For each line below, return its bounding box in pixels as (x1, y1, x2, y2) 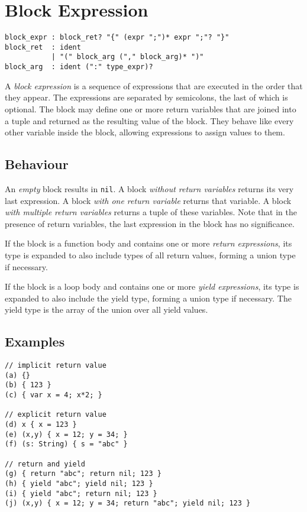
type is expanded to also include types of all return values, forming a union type (5, 248, 296, 261)
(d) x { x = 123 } (5, 420, 77, 429)
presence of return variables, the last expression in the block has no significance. (5, 217, 295, 229)
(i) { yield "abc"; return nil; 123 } (5, 489, 157, 498)
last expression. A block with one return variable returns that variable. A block (5, 194, 292, 206)
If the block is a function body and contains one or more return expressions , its (5, 237, 292, 249)
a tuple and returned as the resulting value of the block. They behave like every (5, 114, 294, 127)
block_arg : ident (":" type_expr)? (5, 63, 153, 72)
